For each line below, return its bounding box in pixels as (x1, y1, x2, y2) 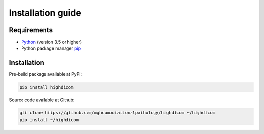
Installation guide (9, 7, 82, 18)
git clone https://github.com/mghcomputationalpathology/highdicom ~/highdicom (19, 110, 216, 116)
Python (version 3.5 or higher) (21, 39, 82, 45)
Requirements (9, 26, 53, 34)
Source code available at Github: (9, 97, 75, 103)
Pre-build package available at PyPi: (9, 71, 82, 77)
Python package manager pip (21, 45, 81, 51)
